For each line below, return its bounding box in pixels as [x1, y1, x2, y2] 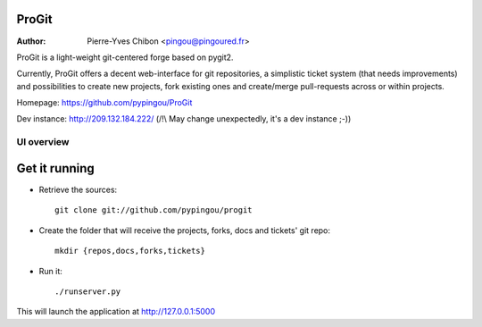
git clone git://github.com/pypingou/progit [54, 205, 253, 215]
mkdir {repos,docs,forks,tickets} [54, 246, 205, 256]
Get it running [16, 161, 96, 176]
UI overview [16, 136, 71, 148]
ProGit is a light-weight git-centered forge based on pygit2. [16, 52, 234, 63]
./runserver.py [54, 286, 121, 297]
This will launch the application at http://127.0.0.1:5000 [16, 306, 216, 317]
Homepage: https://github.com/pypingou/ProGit [16, 97, 193, 108]
